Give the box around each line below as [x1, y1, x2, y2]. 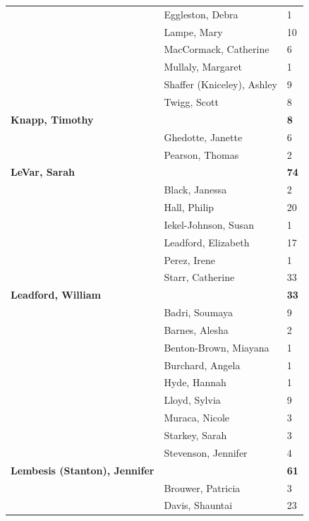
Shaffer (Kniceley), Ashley [164, 77, 277, 92]
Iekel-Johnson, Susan [164, 217, 254, 232]
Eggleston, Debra [164, 6, 238, 21]
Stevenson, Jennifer [164, 445, 248, 460]
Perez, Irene [164, 252, 216, 267]
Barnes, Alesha [164, 322, 229, 337]
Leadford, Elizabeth [164, 234, 250, 249]
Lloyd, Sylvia [164, 393, 221, 407]
